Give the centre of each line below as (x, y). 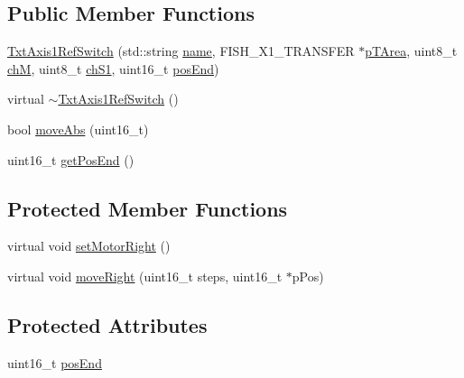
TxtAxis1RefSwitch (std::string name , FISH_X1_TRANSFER (181, 51)
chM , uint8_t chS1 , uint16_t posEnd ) (113, 68)
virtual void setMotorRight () (89, 246)
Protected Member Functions (148, 208)
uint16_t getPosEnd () (71, 159)
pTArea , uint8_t (411, 51)
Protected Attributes (107, 324)
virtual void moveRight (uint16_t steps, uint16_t (145, 276)
